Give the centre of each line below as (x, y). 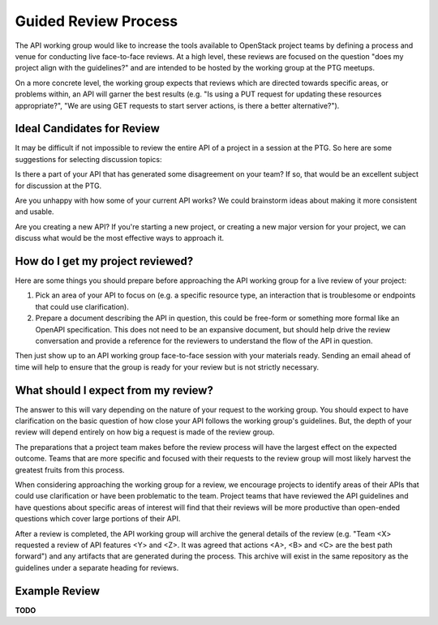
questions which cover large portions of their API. (98, 519)
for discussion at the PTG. (58, 186)
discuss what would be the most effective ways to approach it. (120, 238)
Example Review (58, 591)
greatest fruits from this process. (70, 469)
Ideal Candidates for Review (87, 128)
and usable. (34, 212)
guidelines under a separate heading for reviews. (97, 567)
